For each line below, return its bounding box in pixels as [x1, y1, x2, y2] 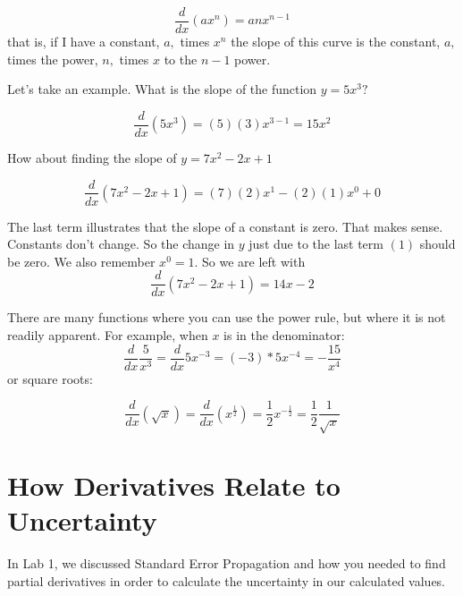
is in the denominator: [223, 326, 345, 344]
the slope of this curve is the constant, [231, 32, 441, 51]
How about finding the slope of [7, 148, 177, 166]
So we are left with [202, 251, 306, 270]
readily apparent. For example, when [7, 326, 208, 344]
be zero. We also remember [7, 251, 156, 270]
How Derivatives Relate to [7, 467, 341, 504]
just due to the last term [248, 234, 383, 253]
